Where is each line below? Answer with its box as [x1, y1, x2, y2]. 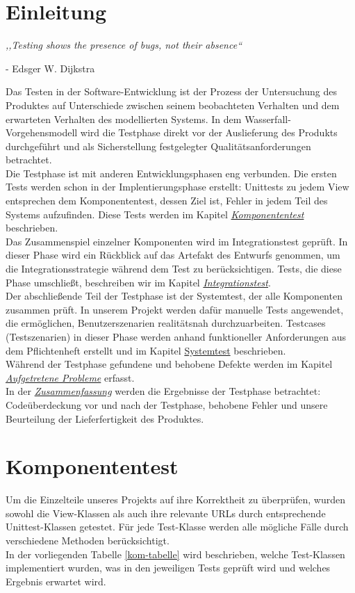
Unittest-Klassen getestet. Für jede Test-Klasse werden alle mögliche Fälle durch [6, 519, 349, 534]
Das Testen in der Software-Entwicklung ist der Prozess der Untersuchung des [6, 84, 337, 99]
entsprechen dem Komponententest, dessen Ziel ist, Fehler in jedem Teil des [6, 193, 328, 208]
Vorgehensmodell [6, 125, 78, 140]
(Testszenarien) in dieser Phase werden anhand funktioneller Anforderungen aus [6, 330, 347, 343]
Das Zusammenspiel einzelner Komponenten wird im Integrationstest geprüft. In [6, 234, 348, 248]
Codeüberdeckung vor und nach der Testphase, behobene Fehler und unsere [6, 397, 328, 412]
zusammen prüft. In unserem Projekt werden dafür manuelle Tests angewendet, [6, 302, 344, 316]
